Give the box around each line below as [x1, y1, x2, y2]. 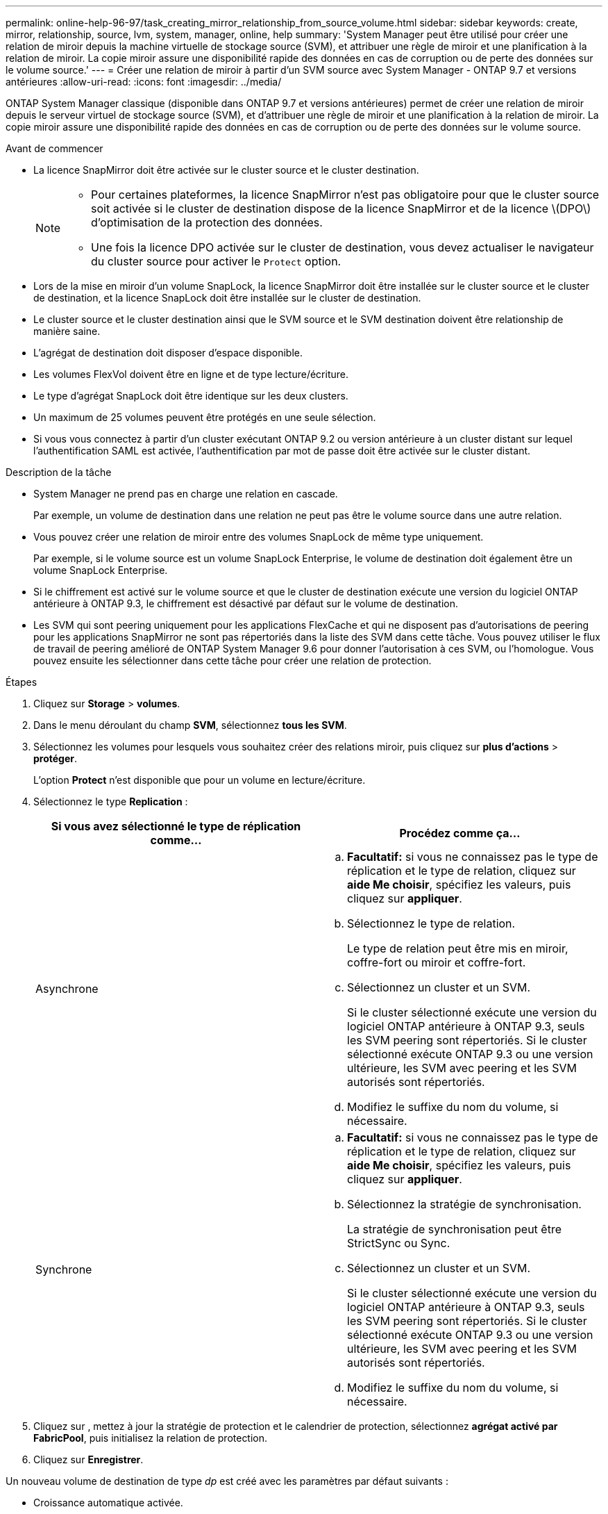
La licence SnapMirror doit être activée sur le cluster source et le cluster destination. [33, 164, 419, 176]
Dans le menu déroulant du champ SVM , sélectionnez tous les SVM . [33, 719, 347, 731]
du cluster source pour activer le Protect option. [91, 254, 341, 268]
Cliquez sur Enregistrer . [33, 1454, 144, 1465]
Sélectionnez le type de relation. [347, 916, 516, 930]
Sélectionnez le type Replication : [33, 796, 188, 807]
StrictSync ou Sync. [347, 1236, 450, 1250]
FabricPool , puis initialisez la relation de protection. [33, 1432, 268, 1444]
